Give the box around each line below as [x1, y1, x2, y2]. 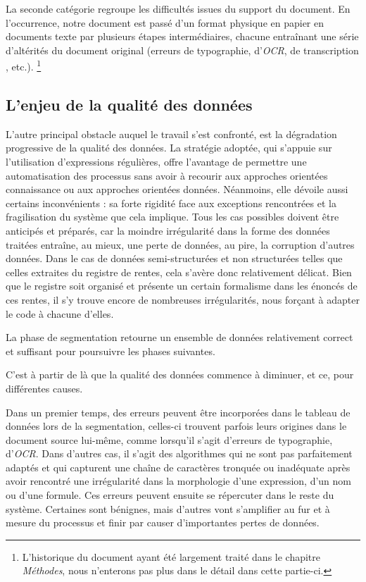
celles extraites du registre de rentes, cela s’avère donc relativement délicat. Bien [6, 264, 352, 279]
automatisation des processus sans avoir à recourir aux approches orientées [6, 168, 328, 182]
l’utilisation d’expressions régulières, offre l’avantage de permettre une [6, 154, 307, 169]
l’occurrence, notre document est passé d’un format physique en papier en [6, 15, 324, 30]
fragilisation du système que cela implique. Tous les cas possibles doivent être [6, 209, 339, 224]
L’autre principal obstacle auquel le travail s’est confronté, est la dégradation [6, 126, 337, 141]
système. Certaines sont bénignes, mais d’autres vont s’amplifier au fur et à [6, 501, 330, 516]
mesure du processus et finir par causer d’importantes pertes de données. [6, 515, 320, 530]
